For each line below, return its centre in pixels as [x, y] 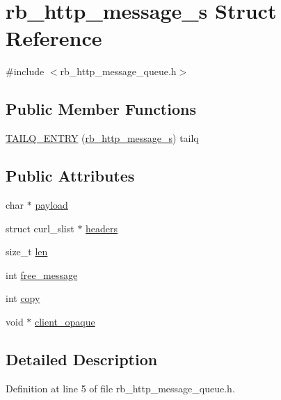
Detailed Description [82, 359]
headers [102, 228]
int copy [23, 298]
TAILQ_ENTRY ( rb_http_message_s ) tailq [102, 138]
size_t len [27, 251]
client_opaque [65, 321]
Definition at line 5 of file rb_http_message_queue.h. [120, 388]
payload [51, 204]
